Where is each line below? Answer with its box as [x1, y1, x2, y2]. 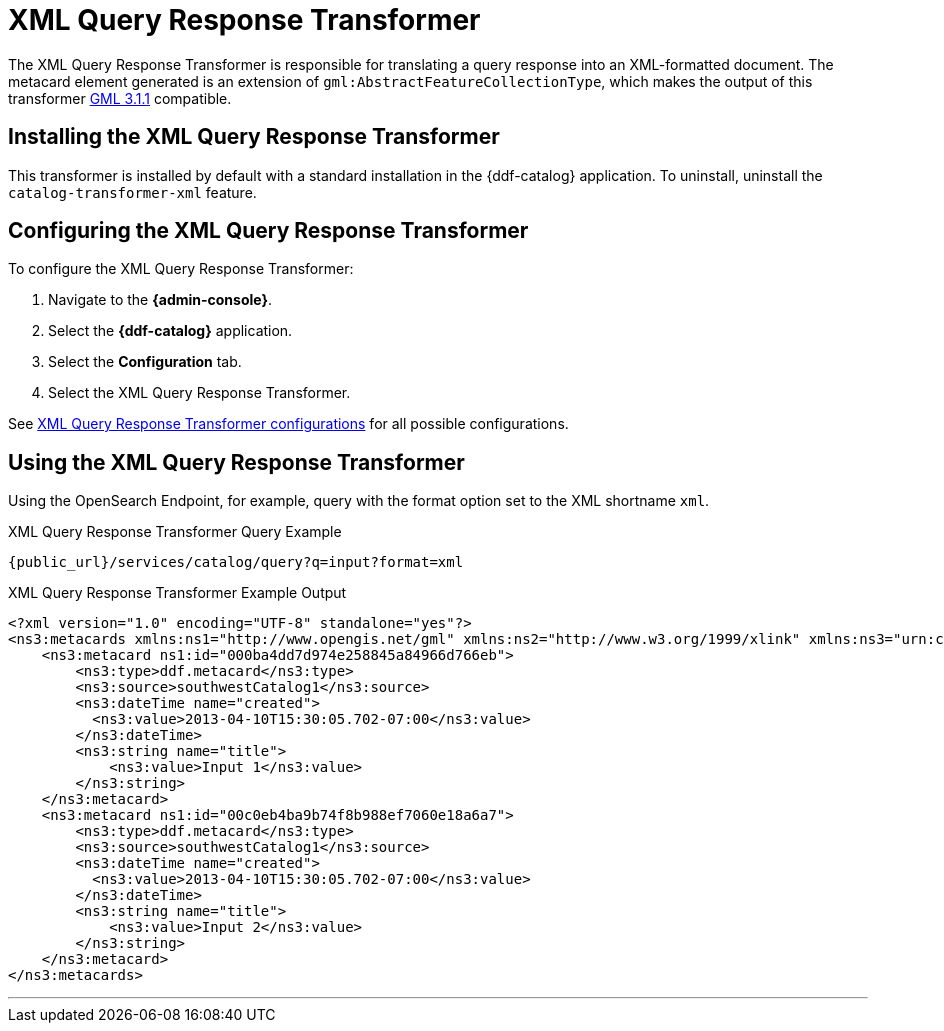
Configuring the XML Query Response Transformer [8, 218, 529, 244]
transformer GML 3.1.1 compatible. [8, 89, 232, 107]
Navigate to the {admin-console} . [48, 291, 273, 309]
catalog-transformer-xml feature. [8, 183, 257, 201]
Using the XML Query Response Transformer [8, 449, 465, 475]
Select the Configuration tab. [48, 353, 242, 371]
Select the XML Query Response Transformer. [48, 384, 351, 402]
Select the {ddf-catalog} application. [48, 322, 293, 340]
